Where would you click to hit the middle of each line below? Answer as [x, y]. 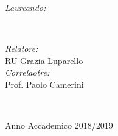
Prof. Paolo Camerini [44, 84]
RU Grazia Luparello [44, 60]
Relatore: [22, 48]
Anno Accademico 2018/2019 [59, 125]
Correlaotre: [27, 72]
